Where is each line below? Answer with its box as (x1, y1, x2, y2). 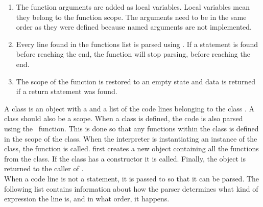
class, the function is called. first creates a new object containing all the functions (4, 143, 259, 154)
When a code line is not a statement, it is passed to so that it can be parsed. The (4, 173, 259, 183)
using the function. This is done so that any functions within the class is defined (4, 123, 259, 133)
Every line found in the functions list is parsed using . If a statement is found (16, 38, 258, 49)
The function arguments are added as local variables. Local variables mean (16, 2, 250, 12)
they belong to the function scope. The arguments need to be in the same (16, 11, 247, 22)
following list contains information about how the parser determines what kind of (4, 183, 258, 194)
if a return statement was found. (16, 86, 117, 97)
